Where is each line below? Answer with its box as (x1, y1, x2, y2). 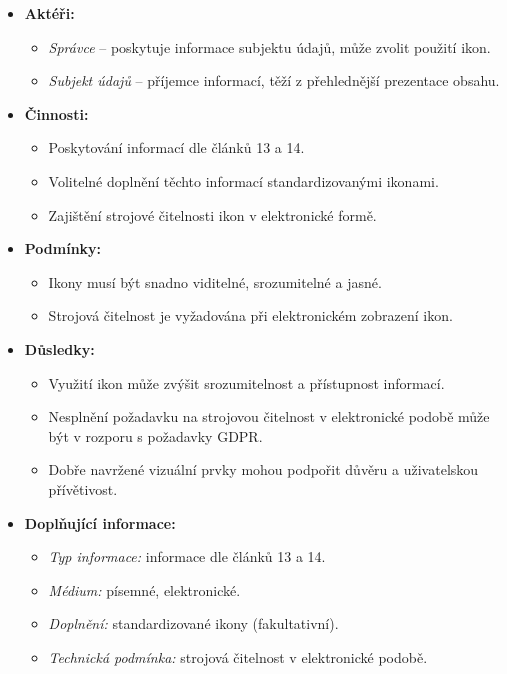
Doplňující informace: (24, 512, 176, 533)
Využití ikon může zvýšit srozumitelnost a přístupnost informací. (48, 372, 445, 393)
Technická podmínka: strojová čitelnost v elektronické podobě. (48, 646, 428, 667)
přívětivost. (48, 478, 118, 499)
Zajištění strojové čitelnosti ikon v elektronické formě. (48, 204, 377, 225)
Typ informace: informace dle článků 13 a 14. (48, 546, 326, 567)
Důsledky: (24, 338, 95, 359)
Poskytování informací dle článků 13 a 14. (48, 137, 305, 158)
